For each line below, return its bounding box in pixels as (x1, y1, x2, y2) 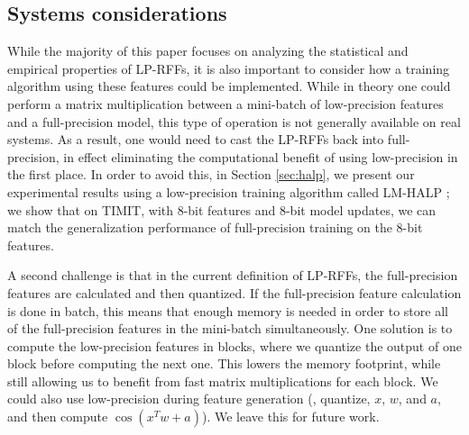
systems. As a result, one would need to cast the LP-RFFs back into (7, 130, 384, 149)
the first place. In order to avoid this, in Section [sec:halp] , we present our (7, 165, 415, 184)
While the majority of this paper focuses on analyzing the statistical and (7, 41, 409, 60)
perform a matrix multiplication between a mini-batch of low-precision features (7, 94, 444, 113)
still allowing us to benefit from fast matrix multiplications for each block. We (7, 371, 438, 390)
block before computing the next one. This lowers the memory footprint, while (7, 354, 441, 373)
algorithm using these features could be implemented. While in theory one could (7, 77, 451, 95)
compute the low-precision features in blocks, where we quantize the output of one (7, 336, 462, 355)
